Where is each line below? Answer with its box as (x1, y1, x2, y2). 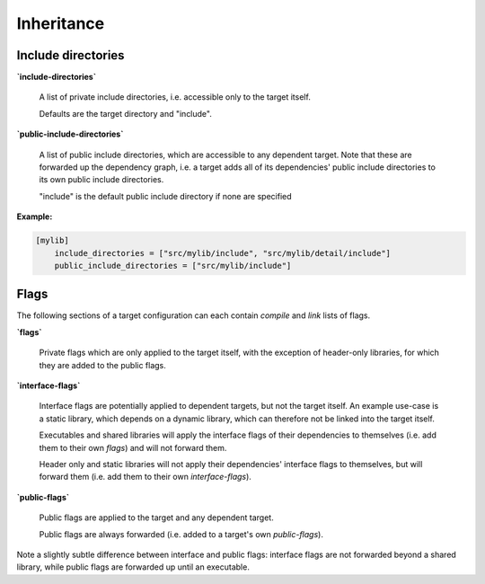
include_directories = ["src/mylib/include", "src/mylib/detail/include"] (54, 248, 391, 258)
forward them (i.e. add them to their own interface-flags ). (39, 472, 251, 482)
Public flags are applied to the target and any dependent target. (39, 512, 274, 523)
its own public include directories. (39, 174, 164, 185)
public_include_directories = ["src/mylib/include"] (54, 261, 292, 270)
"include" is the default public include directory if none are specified (39, 190, 292, 201)
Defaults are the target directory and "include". (39, 108, 213, 119)
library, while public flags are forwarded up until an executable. (16, 562, 251, 572)
